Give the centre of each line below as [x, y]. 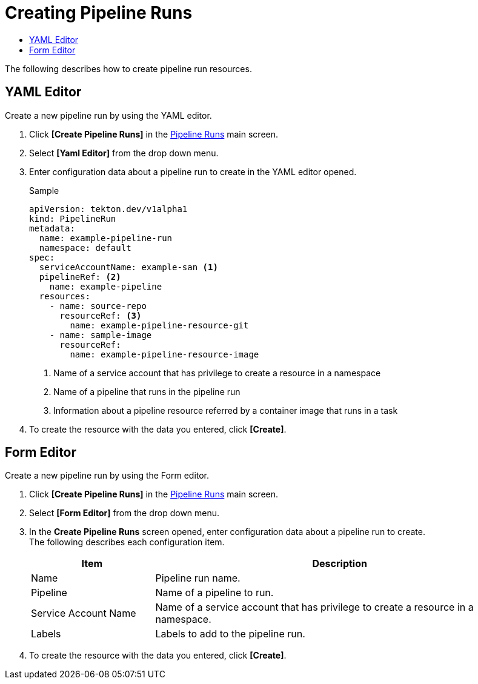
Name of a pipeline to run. [214, 593]
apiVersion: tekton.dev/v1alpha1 [108, 209]
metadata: [52, 228]
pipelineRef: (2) [80, 277]
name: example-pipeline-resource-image [164, 354]
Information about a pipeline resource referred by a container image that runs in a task [226, 410]
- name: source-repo [98, 306]
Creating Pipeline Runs [99, 13]
